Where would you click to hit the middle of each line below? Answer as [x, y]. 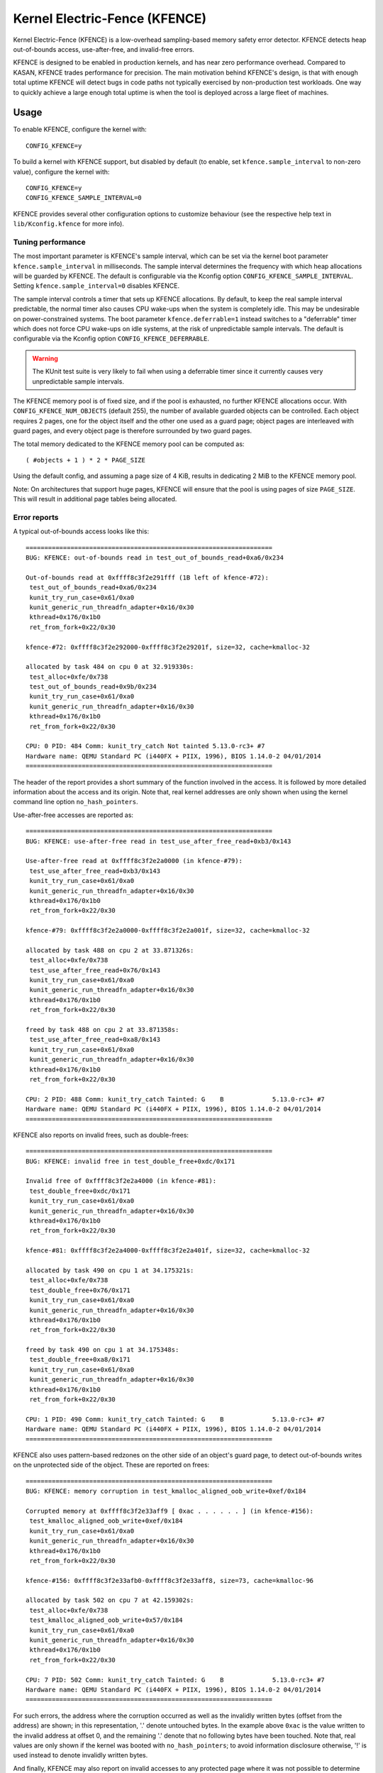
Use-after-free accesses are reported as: [73, 815]
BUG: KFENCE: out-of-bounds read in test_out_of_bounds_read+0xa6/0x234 [155, 558]
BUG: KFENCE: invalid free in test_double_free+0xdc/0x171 [131, 1161]
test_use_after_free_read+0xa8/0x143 [95, 1040]
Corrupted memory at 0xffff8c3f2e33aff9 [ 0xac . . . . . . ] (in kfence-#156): [170, 1511]
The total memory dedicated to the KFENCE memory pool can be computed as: [129, 444]
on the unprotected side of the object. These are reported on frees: [111, 1465]
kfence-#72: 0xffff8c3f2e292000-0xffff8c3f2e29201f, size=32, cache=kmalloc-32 [168, 647]
